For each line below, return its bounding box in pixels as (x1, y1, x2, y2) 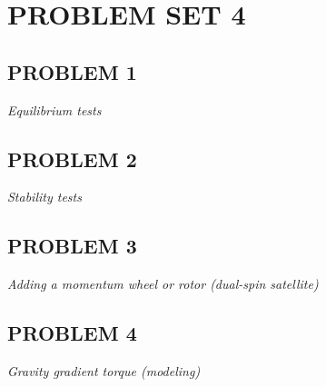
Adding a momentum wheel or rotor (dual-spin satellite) (7, 274, 319, 293)
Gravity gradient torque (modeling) (7, 361, 201, 380)
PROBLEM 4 (7, 319, 137, 347)
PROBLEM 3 (7, 232, 137, 260)
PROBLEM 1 (7, 57, 137, 85)
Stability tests (7, 187, 82, 206)
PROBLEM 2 (7, 144, 137, 173)
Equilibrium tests (7, 100, 102, 119)
